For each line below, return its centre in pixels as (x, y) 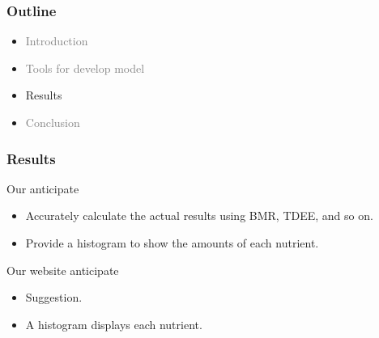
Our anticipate (43, 188)
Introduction (57, 41)
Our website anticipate (63, 270)
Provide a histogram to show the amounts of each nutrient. (172, 243)
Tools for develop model (85, 68)
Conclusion (53, 122)
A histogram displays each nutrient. (114, 324)
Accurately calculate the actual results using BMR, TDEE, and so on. (199, 215)
